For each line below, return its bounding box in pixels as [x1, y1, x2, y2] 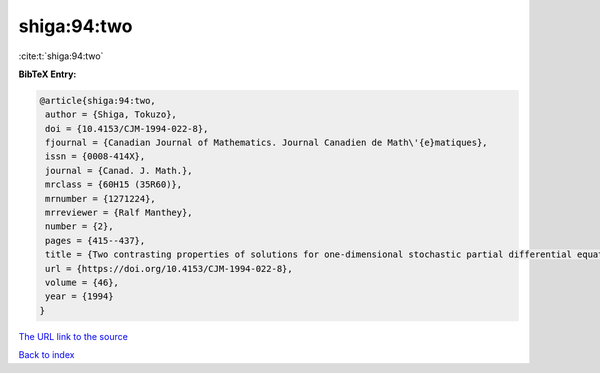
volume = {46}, [45, 277, 120, 288]
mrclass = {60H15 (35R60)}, [45, 179, 183, 190]
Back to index [18, 349, 75, 361]
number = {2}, [45, 221, 114, 232]
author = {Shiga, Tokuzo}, [45, 109, 177, 120]
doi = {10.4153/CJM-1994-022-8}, [45, 123, 209, 134]
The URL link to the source [18, 330, 129, 342]
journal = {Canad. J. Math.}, [45, 165, 194, 176]
